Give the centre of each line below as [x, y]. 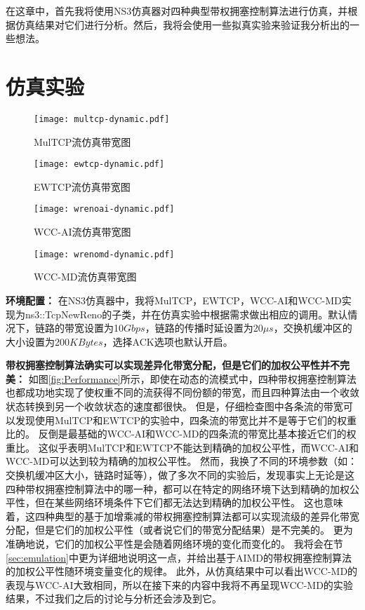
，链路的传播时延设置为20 [204, 328]
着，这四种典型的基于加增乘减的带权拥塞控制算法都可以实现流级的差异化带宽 [182, 516]
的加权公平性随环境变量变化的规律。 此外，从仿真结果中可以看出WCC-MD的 [182, 571]
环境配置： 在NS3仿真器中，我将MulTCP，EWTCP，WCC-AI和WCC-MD [174, 300]
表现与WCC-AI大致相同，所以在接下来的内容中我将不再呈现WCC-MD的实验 [179, 584]
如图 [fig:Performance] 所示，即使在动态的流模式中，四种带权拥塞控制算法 [192, 378]
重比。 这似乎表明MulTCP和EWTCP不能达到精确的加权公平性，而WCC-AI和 [182, 447]
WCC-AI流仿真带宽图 [82, 232]
